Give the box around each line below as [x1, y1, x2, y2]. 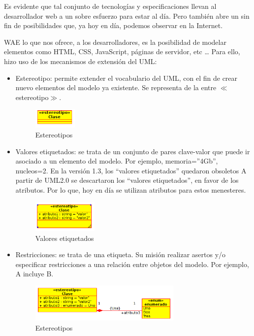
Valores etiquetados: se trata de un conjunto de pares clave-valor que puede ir [15, 146, 250, 156]
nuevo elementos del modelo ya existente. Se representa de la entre [15, 82, 217, 93]
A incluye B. [15, 269, 54, 279]
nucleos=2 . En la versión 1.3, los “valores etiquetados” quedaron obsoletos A [15, 165, 247, 175]
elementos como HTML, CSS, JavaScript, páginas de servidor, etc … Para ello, [4, 46, 240, 57]
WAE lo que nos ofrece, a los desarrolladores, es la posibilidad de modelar [4, 36, 226, 47]
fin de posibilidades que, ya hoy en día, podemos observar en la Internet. [4, 20, 223, 31]
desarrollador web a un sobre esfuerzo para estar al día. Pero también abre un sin [4, 10, 250, 21]
